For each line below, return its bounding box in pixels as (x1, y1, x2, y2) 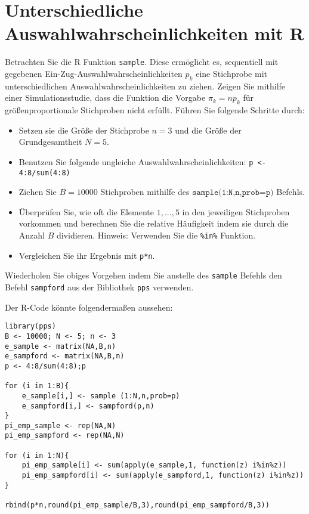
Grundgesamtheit (18, 135, 82, 148)
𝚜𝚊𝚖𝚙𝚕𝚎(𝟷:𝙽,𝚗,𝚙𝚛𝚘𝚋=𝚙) (192, 188, 274, 197)
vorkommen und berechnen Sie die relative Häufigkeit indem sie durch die (18, 217, 289, 230)
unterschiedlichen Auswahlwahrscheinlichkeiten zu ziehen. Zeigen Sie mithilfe (5, 79, 286, 92)
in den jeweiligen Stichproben (182, 205, 290, 218)
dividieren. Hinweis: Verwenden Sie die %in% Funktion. (56, 229, 256, 241)
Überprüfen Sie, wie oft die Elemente (18, 205, 154, 218)
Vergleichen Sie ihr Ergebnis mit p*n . (18, 249, 155, 261)
